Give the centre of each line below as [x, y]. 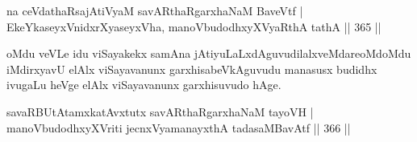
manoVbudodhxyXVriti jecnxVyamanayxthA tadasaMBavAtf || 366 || [179, 127]
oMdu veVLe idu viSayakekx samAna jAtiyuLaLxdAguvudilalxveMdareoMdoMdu [209, 53]
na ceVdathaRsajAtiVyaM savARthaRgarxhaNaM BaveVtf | [155, 10]
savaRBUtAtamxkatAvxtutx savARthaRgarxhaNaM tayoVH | [160, 111]
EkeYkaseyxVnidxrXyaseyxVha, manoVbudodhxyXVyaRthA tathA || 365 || [194, 26]
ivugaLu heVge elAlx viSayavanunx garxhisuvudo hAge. [144, 85]
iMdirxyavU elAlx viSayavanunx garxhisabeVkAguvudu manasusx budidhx [192, 69]
